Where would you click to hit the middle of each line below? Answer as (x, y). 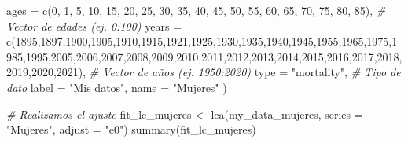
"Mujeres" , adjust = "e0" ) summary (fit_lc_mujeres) (131, 129)
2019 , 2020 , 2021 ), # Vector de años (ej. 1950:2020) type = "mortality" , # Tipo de (204, 72)
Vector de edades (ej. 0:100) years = (94, 26)
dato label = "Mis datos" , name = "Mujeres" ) (117, 87)
